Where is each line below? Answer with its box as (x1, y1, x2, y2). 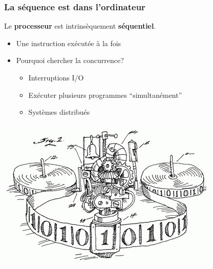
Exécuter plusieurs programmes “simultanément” (28, 89, 182, 100)
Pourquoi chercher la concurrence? (16, 55, 124, 66)
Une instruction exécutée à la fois (16, 37, 121, 48)
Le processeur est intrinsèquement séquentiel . (4, 20, 156, 31)
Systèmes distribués (28, 107, 90, 117)
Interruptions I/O (28, 72, 84, 82)
